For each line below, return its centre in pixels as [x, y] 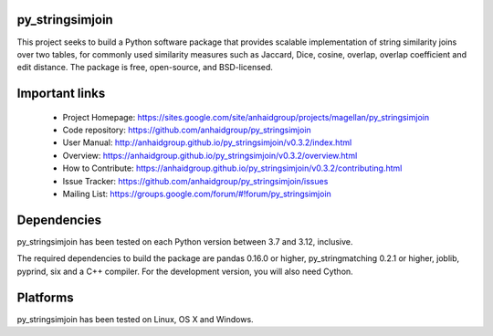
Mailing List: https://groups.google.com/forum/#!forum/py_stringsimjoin [197, 194]
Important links [61, 94]
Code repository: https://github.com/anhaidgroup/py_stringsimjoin [187, 130]
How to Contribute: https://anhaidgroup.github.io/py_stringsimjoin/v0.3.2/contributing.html [232, 168]
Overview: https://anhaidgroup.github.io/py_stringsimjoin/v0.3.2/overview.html [210, 155]
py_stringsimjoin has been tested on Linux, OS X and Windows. [136, 319]
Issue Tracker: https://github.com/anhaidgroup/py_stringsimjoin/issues [195, 181]
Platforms [45, 297]
